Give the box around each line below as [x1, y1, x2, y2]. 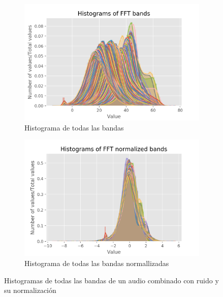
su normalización [4, 285, 56, 295]
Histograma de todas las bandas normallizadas [24, 258, 169, 268]
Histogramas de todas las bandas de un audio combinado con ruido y [4, 275, 219, 285]
